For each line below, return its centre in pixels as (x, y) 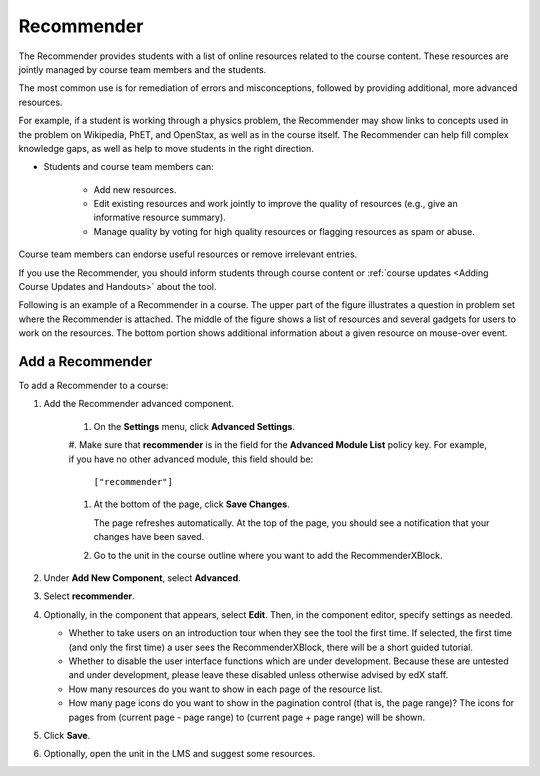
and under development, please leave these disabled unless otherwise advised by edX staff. (258, 675)
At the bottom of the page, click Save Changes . (191, 504)
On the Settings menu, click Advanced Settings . (194, 426)
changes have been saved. (149, 537)
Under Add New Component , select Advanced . (142, 578)
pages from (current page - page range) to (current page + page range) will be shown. (247, 717)
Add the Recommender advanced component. (139, 404)
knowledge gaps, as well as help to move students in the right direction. (166, 148)
